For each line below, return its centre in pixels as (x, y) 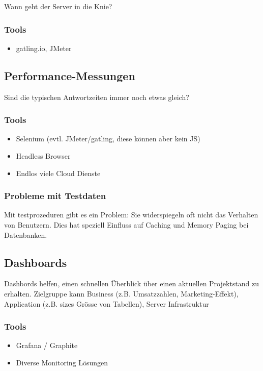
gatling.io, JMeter (44, 48)
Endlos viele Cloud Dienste (58, 173)
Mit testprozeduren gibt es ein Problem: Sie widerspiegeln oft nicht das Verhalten (131, 215)
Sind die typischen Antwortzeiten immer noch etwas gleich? (97, 97)
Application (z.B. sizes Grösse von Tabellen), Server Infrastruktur (107, 303)
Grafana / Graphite (47, 345)
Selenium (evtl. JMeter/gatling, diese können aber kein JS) (108, 139)
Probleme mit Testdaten (55, 196)
